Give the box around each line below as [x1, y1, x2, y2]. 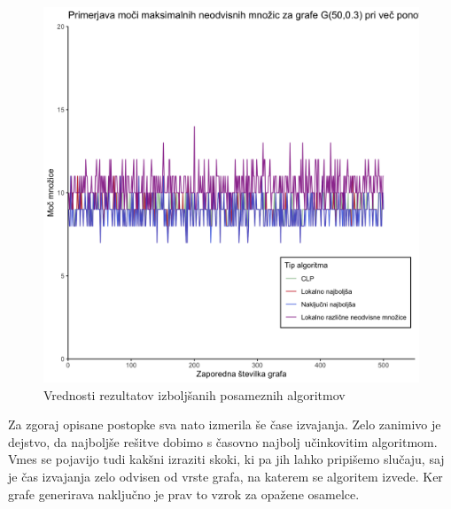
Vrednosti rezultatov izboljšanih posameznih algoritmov [43, 385, 346, 404]
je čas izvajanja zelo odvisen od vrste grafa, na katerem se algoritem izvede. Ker [8, 467, 443, 485]
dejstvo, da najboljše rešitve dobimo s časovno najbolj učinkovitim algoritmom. [8, 432, 438, 451]
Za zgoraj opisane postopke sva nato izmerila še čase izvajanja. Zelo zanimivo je [8, 415, 441, 434]
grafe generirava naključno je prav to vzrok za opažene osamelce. [8, 484, 360, 503]
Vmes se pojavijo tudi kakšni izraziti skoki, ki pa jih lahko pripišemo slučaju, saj [8, 450, 445, 468]
